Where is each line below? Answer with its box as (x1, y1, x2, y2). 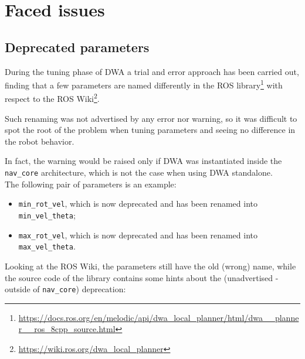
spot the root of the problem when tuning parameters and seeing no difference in (5, 124, 296, 136)
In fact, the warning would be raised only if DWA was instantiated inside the (5, 155, 282, 167)
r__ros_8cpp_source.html (18, 323, 116, 335)
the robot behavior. (5, 135, 74, 147)
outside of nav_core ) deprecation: (5, 283, 126, 295)
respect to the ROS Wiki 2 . (5, 91, 100, 105)
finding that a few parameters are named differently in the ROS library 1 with (5, 77, 283, 91)
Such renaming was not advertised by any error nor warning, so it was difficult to (5, 112, 297, 124)
